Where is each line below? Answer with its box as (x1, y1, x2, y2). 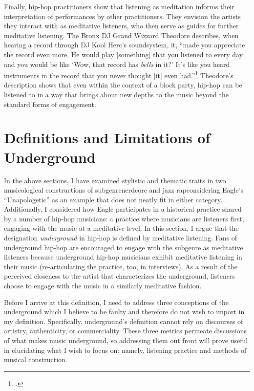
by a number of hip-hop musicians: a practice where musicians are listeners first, (4, 213, 244, 223)
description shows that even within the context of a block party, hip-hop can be (4, 80, 242, 90)
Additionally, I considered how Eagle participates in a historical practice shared (4, 204, 242, 214)
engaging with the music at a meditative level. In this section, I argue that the (4, 223, 239, 233)
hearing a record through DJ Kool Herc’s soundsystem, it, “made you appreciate (4, 40, 245, 50)
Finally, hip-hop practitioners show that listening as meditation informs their (4, 1, 234, 11)
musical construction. (4, 354, 67, 365)
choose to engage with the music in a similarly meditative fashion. (4, 281, 202, 291)
